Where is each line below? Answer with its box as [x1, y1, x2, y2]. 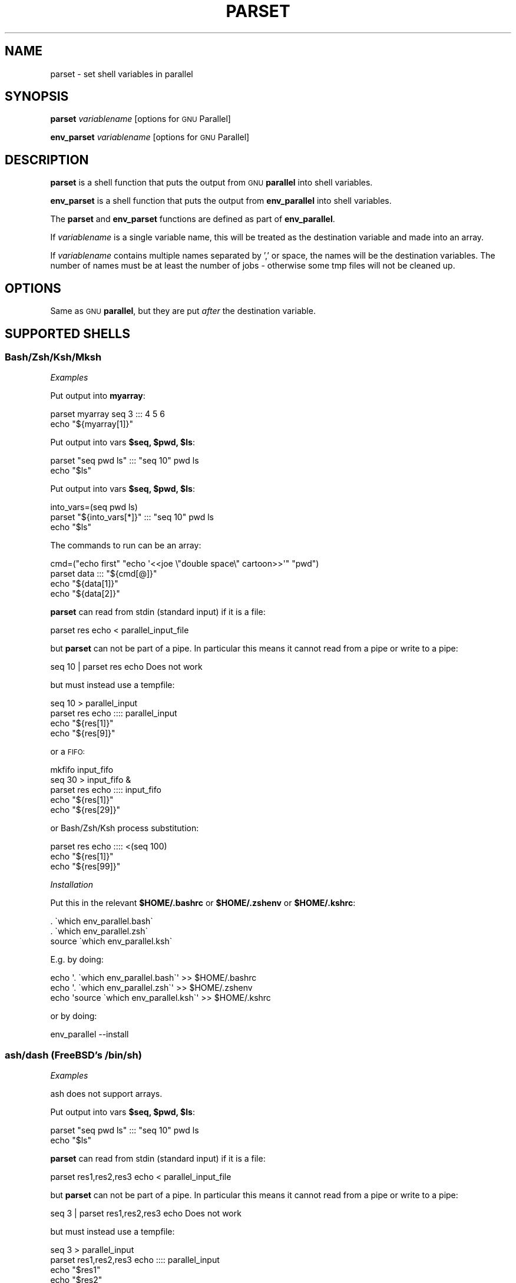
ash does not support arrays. [50, 1089, 163, 1099]
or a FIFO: [50, 746, 85, 757]
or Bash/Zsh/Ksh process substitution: [50, 823, 199, 834]
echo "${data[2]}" [50, 588, 120, 599]
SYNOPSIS [5, 89, 69, 104]
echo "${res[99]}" [50, 861, 121, 872]
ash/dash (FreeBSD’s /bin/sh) [5, 1049, 142, 1061]
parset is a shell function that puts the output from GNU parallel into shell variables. [50, 177, 373, 188]
